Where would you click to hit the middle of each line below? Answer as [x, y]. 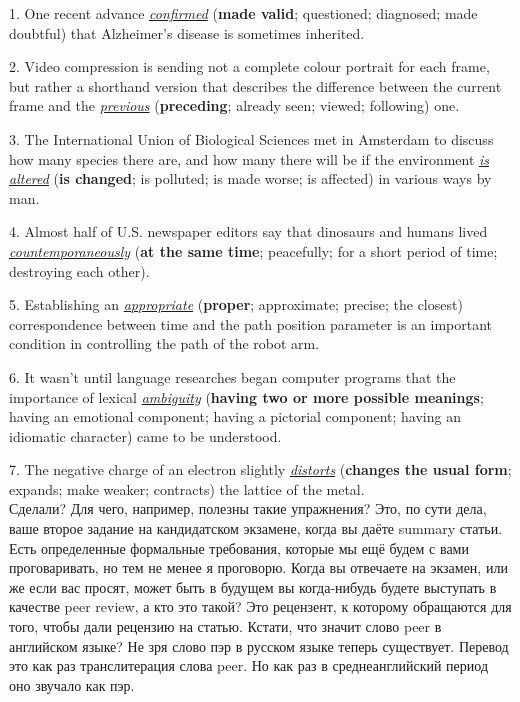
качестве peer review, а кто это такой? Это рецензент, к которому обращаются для [260, 606]
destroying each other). [79, 270]
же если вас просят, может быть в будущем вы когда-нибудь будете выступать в [253, 586]
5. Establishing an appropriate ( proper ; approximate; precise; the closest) [236, 304]
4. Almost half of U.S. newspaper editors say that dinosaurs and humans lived [248, 231]
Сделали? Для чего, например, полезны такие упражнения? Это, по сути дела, [248, 508]
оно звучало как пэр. [72, 684]
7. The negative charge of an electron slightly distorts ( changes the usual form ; [260, 469]
